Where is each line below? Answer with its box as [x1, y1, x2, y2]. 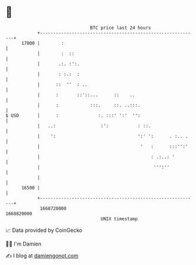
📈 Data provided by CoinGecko [5, 227, 83, 234]
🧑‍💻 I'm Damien [5, 240, 42, 247]
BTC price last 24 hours [90, 25, 151, 31]
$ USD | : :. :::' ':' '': [5, 112, 141, 119]
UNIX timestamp [100, 215, 138, 222]
